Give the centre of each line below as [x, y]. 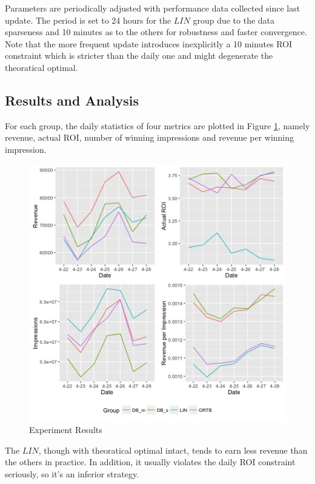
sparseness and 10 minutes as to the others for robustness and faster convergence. [156, 32]
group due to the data [234, 20]
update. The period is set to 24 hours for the [88, 20]
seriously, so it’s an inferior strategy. [72, 473]
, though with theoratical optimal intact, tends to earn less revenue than [173, 450]
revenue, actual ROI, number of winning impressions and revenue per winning [150, 137]
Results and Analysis [72, 100]
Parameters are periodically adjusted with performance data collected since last [153, 8]
